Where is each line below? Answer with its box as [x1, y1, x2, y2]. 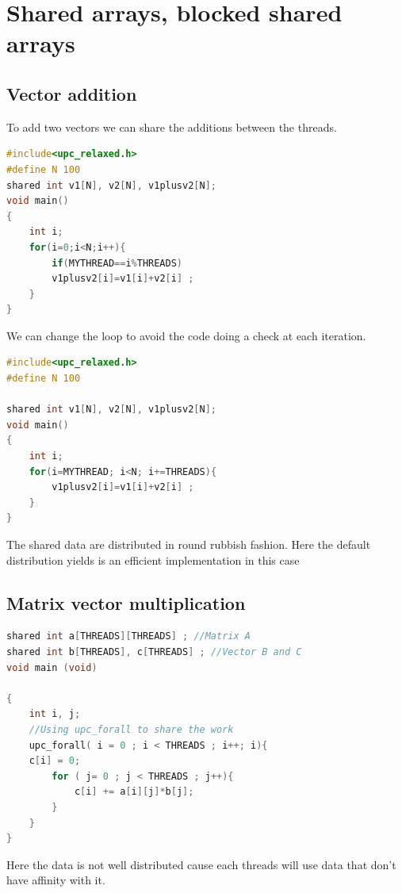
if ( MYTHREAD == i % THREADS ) [52, 257, 183, 269]
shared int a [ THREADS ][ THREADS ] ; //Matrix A [6, 630, 251, 642]
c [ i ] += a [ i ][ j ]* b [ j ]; [74, 786, 194, 798]
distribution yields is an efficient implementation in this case [6, 551, 300, 568]
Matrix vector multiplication [6, 590, 246, 615]
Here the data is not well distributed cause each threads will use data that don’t [6, 856, 396, 872]
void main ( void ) [6, 661, 98, 673]
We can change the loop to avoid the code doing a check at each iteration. [6, 327, 366, 343]
